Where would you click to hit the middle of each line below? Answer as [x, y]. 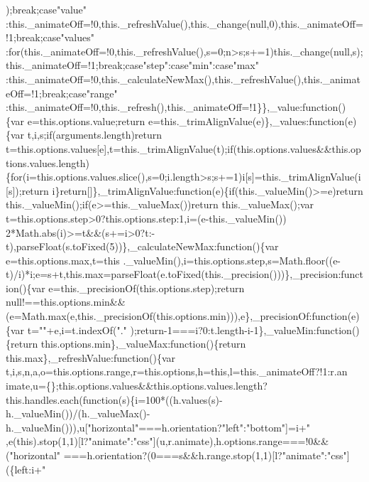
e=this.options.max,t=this [63, 260]
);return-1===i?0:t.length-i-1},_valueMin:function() [245, 330]
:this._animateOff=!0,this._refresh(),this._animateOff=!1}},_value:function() [176, 107]
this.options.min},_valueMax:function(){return [143, 344]
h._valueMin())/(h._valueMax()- [78, 413]
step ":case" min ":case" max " [203, 65]
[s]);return [27, 190]
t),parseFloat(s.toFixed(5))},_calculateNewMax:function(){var [142, 246]
